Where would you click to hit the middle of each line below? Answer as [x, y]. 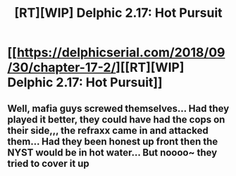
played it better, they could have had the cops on [116, 119]
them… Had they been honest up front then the [113, 141]
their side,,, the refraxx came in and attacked [108, 131]
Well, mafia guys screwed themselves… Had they [118, 108]
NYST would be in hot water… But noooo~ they [112, 152]
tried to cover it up [48, 163]
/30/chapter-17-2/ [62, 68]
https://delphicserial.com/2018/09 [121, 52]
